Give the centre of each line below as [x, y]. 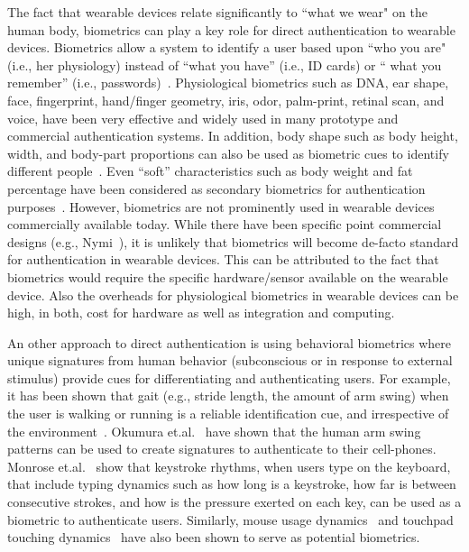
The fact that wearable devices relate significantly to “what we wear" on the [217, 12]
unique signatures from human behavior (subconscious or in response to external [230, 360]
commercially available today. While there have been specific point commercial [225, 224]
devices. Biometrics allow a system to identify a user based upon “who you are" [227, 47]
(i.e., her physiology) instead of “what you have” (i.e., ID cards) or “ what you [225, 64]
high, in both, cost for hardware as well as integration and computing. [201, 313]
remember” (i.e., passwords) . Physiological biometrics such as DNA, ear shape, [228, 83]
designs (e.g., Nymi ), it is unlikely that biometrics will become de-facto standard [233, 241]
